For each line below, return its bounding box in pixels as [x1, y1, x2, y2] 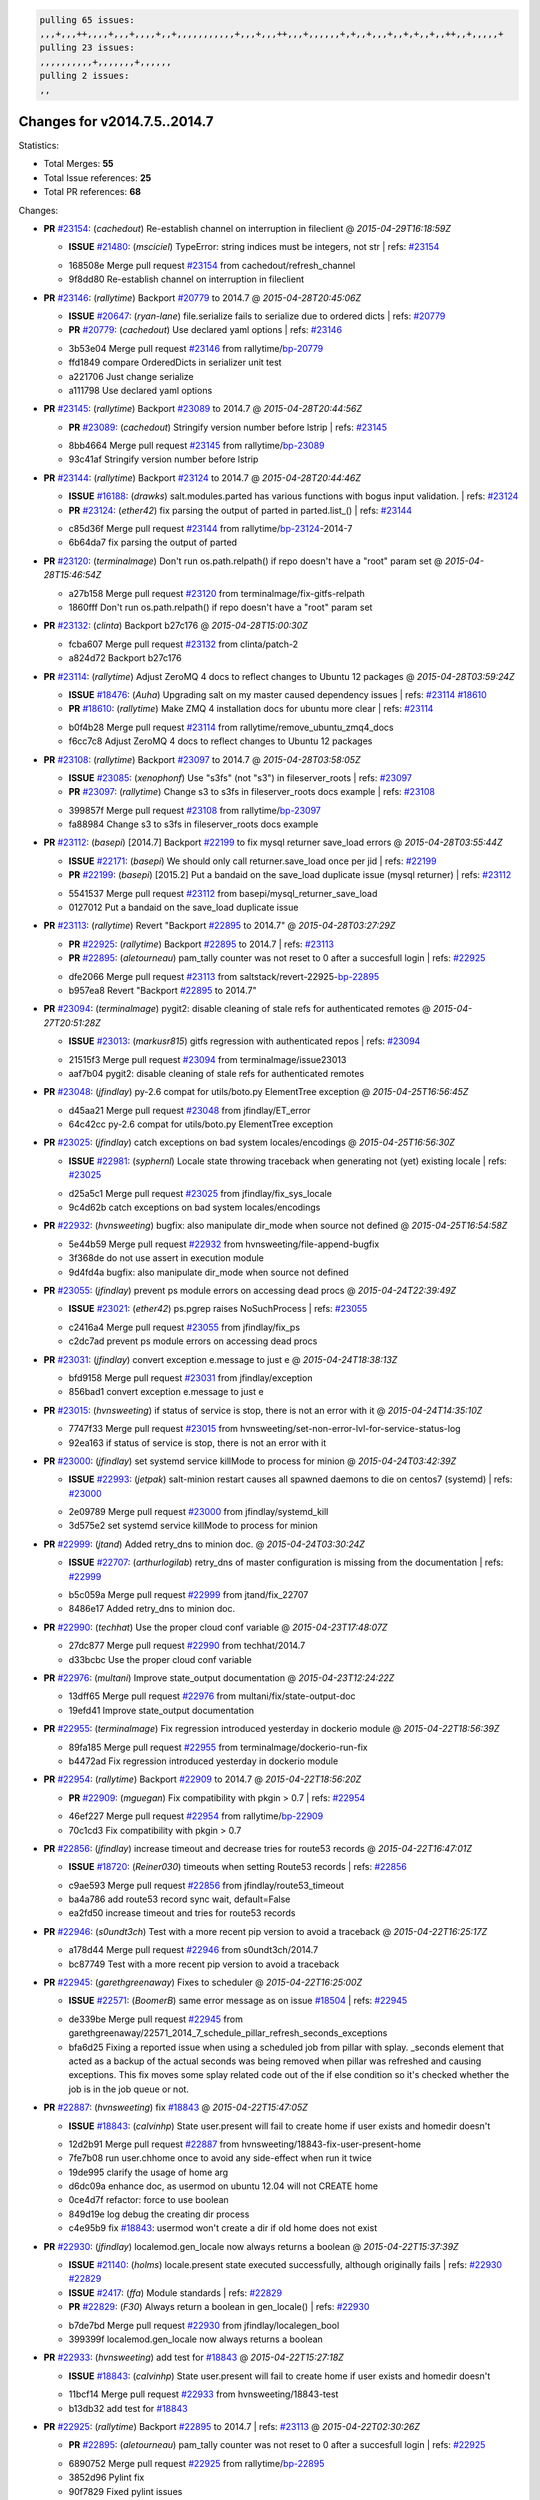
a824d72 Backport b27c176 [68, 652, 182, 664]
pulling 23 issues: [39, 42, 135, 54]
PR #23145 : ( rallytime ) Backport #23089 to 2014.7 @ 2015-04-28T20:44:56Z [43, 403, 362, 415]
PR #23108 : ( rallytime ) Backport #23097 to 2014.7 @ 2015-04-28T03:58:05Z [43, 753, 361, 765]
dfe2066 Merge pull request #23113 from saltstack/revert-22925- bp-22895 [68, 970, 380, 982]
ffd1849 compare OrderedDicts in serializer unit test [68, 356, 282, 369]
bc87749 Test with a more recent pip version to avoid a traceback [68, 1958, 340, 1970]
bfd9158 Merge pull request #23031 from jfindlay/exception [68, 1371, 313, 1384]
